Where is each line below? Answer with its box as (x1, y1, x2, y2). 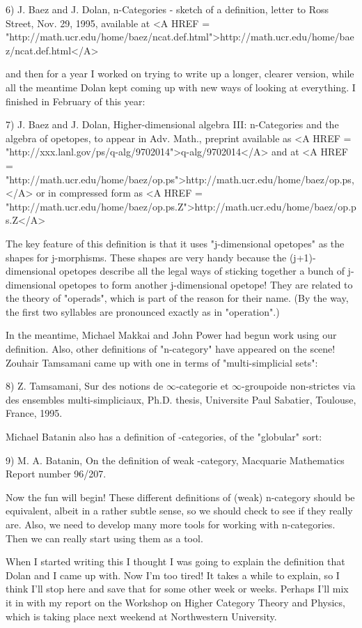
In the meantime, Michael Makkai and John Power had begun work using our (6, 328, 337, 342)
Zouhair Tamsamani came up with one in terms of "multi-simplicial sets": (6, 355, 318, 369)
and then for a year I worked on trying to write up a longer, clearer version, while (6, 66, 354, 81)
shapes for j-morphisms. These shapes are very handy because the (6, 250, 287, 264)
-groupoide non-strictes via (242, 378, 356, 393)
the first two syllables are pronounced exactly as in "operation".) (6, 304, 280, 319)
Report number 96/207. (6, 466, 107, 481)
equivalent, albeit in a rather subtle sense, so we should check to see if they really (6, 503, 353, 518)
